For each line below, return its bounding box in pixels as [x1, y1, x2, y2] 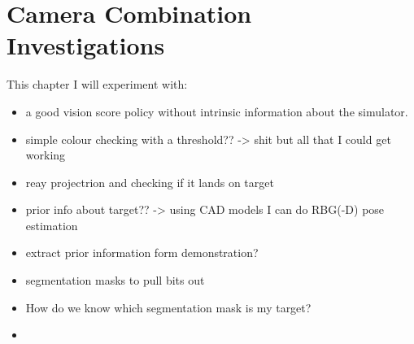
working [25, 146, 66, 163]
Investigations [7, 28, 165, 62]
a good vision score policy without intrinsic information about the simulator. [25, 102, 408, 120]
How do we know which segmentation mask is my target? [25, 298, 312, 316]
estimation [25, 216, 78, 233]
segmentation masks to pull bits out [25, 272, 205, 289]
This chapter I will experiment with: [7, 76, 188, 93]
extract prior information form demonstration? [25, 244, 259, 261]
